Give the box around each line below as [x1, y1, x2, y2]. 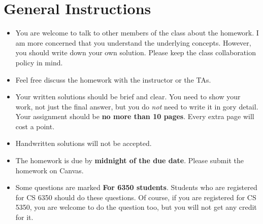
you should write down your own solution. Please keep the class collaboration [15, 47, 256, 58]
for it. [15, 212, 34, 222]
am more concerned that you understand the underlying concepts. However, [15, 37, 251, 48]
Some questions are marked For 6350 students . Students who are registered [15, 182, 257, 193]
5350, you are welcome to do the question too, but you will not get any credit [15, 202, 257, 212]
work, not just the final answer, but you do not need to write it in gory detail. [15, 101, 258, 111]
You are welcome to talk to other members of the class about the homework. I [15, 27, 259, 38]
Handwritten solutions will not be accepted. [15, 138, 152, 148]
